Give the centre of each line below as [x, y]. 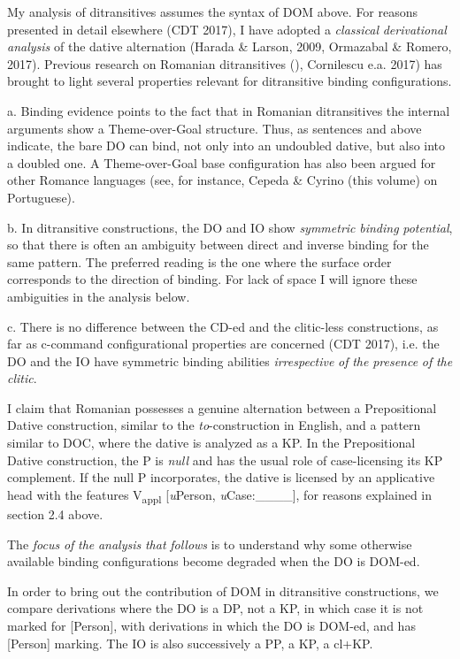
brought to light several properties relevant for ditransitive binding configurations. [230, 81]
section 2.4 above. [55, 513]
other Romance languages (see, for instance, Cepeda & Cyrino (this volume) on [222, 180]
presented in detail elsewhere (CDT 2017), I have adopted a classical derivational [227, 29]
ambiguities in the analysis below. [99, 296]
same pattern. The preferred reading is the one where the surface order [199, 261]
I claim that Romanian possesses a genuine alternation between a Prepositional [222, 407]
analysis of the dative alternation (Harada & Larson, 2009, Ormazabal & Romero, [230, 46]
